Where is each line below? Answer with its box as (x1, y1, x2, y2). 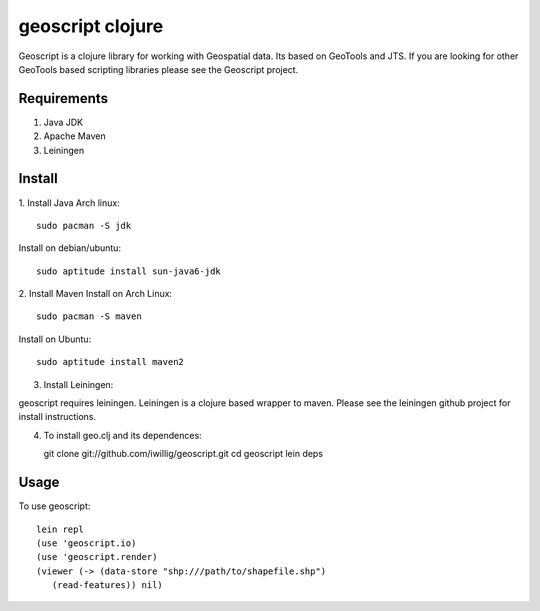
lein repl (36, 523, 84, 535)
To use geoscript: (18, 500, 91, 512)
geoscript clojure (18, 15, 164, 37)
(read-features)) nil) (51, 580, 164, 591)
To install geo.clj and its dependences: (43, 429, 202, 441)
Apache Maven (43, 130, 106, 142)
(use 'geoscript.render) (36, 551, 158, 563)
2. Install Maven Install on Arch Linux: (18, 288, 173, 300)
